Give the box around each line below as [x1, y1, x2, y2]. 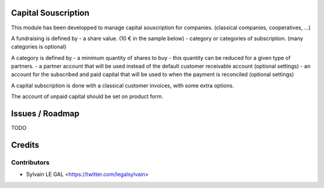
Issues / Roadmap [11, 108, 80, 119]
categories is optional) [11, 43, 67, 50]
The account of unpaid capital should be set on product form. [11, 93, 163, 100]
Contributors [11, 158, 50, 166]
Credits [11, 140, 40, 150]
